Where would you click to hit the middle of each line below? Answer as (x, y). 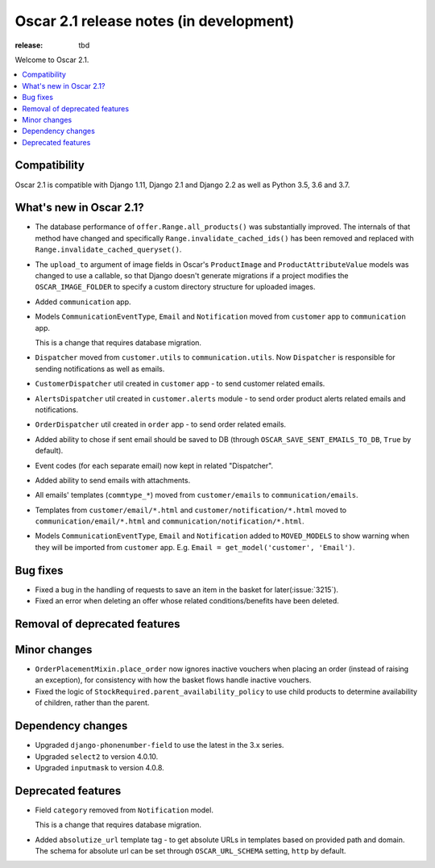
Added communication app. (83, 302)
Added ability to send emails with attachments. (113, 480)
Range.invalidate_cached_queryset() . (108, 249)
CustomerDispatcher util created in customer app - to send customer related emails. (180, 384)
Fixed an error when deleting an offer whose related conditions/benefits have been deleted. (187, 601)
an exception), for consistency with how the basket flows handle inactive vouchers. (173, 680)
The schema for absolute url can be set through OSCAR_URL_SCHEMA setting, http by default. (191, 851)
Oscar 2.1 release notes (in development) (155, 21)
